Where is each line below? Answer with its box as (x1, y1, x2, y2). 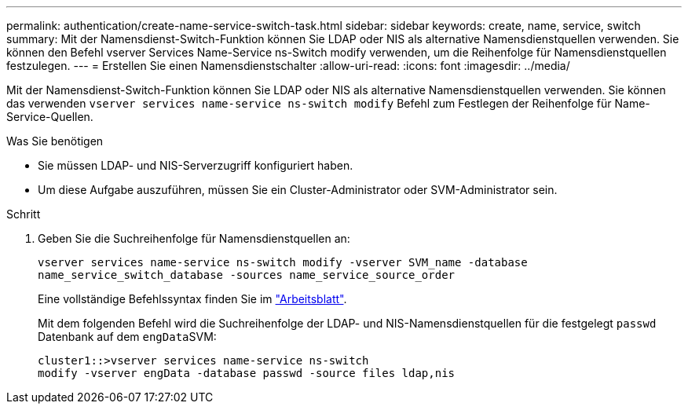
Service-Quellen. (6, 110, 93, 123)
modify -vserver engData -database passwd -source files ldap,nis (38, 367, 456, 379)
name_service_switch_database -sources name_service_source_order (38, 269, 456, 281)
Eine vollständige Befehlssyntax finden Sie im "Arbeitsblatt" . (38, 292, 347, 306)
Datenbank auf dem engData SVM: (38, 330, 217, 343)
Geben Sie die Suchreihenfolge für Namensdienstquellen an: (38, 232, 350, 245)
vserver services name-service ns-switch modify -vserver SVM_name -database (38, 256, 528, 269)
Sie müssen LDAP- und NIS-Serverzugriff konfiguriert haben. (38, 159, 353, 172)
